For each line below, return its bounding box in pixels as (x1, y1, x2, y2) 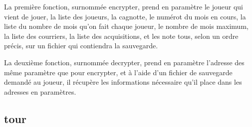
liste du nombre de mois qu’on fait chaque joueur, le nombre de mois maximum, (4, 21, 249, 31)
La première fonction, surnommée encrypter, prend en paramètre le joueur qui (4, 1, 243, 11)
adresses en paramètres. (4, 86, 76, 97)
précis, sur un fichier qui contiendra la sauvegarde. (4, 40, 158, 51)
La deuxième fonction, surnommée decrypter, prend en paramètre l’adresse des (4, 57, 245, 67)
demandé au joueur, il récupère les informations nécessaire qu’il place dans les (4, 77, 242, 87)
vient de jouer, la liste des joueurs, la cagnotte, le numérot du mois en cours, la (4, 11, 246, 21)
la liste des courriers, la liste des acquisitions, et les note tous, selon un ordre (4, 30, 239, 41)
